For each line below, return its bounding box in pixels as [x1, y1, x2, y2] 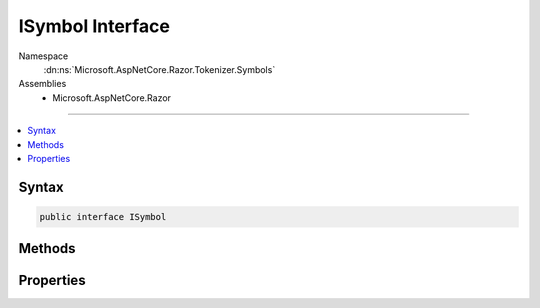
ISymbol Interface [18, 15, 170, 37]
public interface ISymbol [39, 211, 167, 222]
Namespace [18, 50, 69, 62]
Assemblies [18, 78, 67, 90]
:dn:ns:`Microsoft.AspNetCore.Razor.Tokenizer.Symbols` [43, 63, 276, 75]
